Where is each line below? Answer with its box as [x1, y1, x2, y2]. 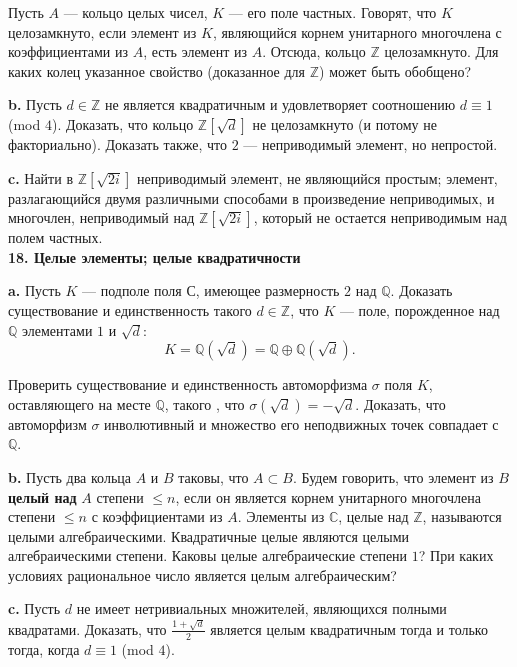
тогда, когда [8, 638, 80, 659]
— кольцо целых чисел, [63, 2, 208, 22]
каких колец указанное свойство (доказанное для [8, 60, 306, 81]
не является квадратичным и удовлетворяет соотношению [104, 94, 456, 115]
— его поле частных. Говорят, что [228, 2, 437, 22]
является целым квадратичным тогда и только [210, 618, 488, 639]
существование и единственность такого [8, 299, 252, 320]
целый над [8, 486, 77, 507]
